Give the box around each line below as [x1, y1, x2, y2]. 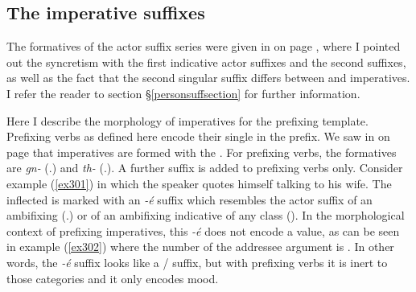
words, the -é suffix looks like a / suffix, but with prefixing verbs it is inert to [6, 253, 388, 270]
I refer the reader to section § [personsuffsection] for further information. [6, 84, 360, 101]
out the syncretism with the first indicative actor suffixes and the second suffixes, [6, 53, 406, 70]
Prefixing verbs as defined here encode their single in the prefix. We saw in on [6, 128, 390, 145]
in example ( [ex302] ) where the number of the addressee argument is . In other [6, 238, 394, 255]
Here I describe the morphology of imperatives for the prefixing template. [6, 112, 369, 129]
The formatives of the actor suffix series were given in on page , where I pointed [6, 38, 401, 55]
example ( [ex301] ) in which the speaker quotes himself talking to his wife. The [6, 175, 392, 191]
